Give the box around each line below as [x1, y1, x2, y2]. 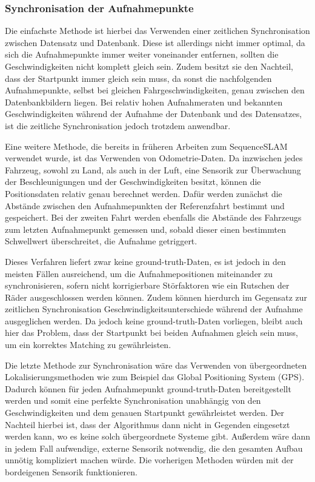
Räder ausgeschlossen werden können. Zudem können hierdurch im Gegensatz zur [5, 290, 308, 303]
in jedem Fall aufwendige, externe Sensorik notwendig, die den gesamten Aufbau [5, 441, 303, 454]
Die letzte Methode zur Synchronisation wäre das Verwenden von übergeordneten [5, 358, 307, 371]
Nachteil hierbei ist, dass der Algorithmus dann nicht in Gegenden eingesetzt [5, 418, 290, 430]
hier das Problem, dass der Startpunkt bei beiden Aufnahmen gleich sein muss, [5, 326, 298, 339]
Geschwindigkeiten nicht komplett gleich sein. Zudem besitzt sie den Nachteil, [5, 60, 293, 72]
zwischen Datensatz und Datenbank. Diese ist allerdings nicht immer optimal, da [5, 36, 305, 49]
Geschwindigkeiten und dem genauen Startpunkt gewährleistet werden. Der [5, 406, 285, 419]
